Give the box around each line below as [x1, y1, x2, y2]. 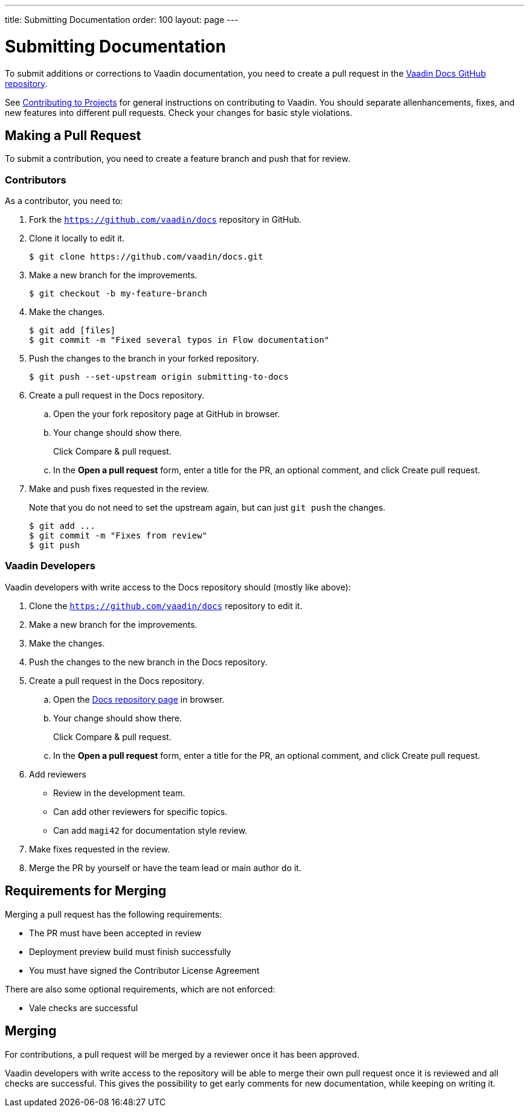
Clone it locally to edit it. [29, 233, 125, 244]
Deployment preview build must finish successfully [29, 946, 231, 957]
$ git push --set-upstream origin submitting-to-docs [29, 372, 289, 382]
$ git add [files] [29, 325, 116, 336]
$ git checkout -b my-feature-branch [29, 289, 208, 299]
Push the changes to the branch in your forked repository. [29, 353, 259, 364]
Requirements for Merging [5, 883, 167, 899]
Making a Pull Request [5, 127, 141, 143]
